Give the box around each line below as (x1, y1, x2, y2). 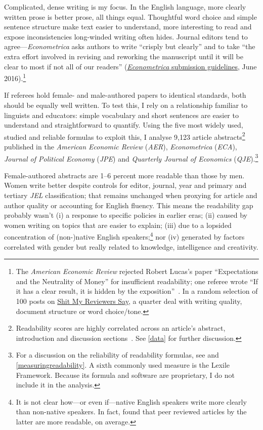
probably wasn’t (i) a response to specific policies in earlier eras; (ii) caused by (4, 210, 247, 220)
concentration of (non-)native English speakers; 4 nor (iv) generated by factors (4, 230, 245, 242)
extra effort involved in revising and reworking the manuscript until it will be (4, 51, 243, 61)
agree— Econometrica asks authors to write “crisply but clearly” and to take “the (4, 41, 255, 52)
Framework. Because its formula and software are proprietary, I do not (16, 369, 235, 380)
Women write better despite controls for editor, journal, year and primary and (4, 180, 247, 190)
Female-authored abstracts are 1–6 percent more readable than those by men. (4, 170, 245, 180)
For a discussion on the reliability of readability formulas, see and (16, 349, 219, 360)
